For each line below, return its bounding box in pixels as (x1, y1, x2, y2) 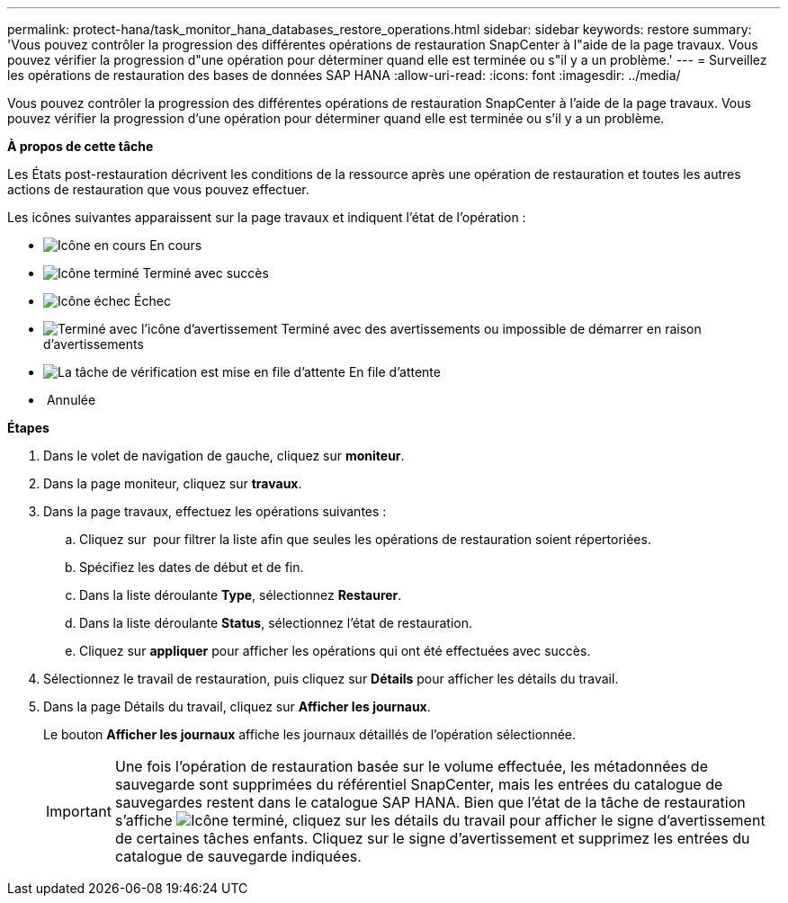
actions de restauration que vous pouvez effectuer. (7, 182, 309, 197)
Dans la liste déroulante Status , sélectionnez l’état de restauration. (79, 615, 472, 630)
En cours (149, 237, 202, 253)
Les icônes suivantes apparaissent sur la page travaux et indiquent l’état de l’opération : (7, 210, 526, 225)
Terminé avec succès (142, 265, 269, 281)
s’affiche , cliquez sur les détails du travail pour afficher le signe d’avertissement (114, 811, 766, 829)
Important (46, 802, 112, 820)
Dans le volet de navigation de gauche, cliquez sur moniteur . (43, 448, 405, 463)
